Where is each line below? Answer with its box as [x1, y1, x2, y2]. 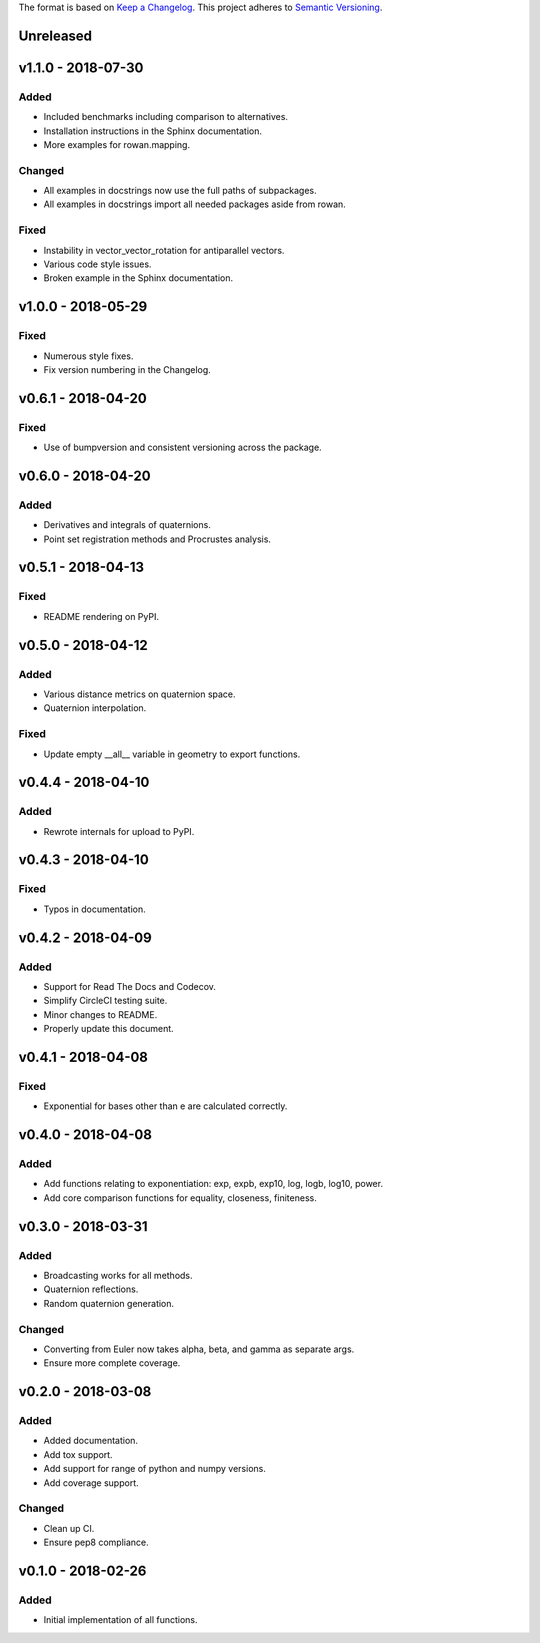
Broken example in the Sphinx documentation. [43, 272, 234, 284]
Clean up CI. [43, 1522, 95, 1534]
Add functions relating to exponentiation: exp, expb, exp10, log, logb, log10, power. [43, 1178, 384, 1190]
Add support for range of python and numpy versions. [43, 1463, 267, 1475]
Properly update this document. [43, 1023, 174, 1035]
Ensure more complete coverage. [43, 1357, 181, 1369]
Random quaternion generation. [43, 1297, 175, 1309]
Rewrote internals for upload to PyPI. [43, 825, 195, 837]
